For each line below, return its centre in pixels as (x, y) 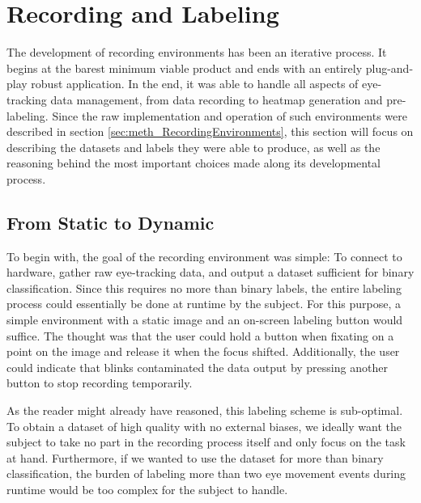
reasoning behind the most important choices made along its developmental (193, 163)
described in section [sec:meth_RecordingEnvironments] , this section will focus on (210, 131)
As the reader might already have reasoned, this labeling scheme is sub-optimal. (205, 410)
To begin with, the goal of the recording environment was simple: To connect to (204, 256)
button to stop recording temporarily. (100, 383)
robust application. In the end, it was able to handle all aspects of (195, 84)
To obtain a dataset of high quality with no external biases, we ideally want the (204, 426)
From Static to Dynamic (111, 222)
